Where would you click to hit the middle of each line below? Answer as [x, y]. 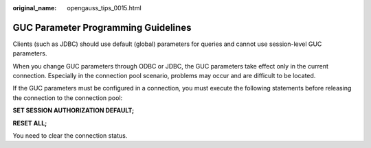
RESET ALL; [30, 123]
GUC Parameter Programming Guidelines [102, 27]
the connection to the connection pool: [68, 98]
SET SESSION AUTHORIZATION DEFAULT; [74, 110]
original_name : [35, 8]
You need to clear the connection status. [70, 136]
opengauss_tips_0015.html [104, 8]
